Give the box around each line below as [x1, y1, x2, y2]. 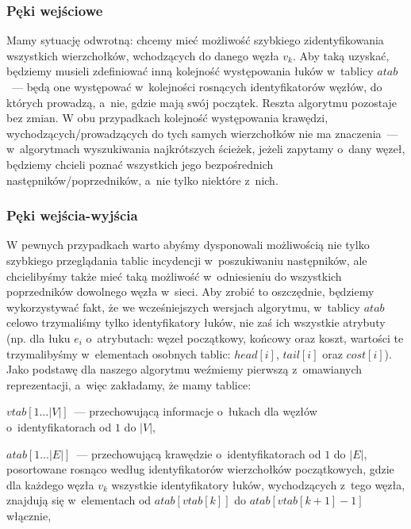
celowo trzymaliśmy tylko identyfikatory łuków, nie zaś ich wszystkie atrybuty [6, 314, 386, 331]
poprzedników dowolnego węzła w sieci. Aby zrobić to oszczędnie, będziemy [6, 283, 375, 300]
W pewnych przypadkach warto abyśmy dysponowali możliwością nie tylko [6, 236, 370, 253]
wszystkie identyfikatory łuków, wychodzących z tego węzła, [111, 476, 405, 493]
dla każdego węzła [6, 476, 94, 493]
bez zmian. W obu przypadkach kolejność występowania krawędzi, [6, 109, 328, 126]
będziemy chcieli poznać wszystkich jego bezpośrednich [6, 155, 274, 172]
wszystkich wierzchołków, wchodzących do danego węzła [6, 47, 279, 63]
